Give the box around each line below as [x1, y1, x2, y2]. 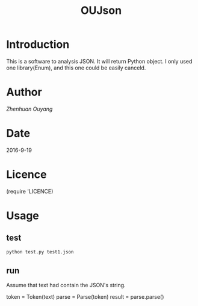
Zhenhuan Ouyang [6, 105, 53, 112]
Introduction [6, 37, 70, 51]
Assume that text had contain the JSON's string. [6, 282, 126, 289]
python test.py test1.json [6, 249, 74, 255]
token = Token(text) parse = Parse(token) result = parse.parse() [6, 293, 164, 301]
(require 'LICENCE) [6, 187, 54, 195]
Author [6, 85, 42, 99]
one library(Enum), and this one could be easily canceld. [6, 64, 146, 71]
